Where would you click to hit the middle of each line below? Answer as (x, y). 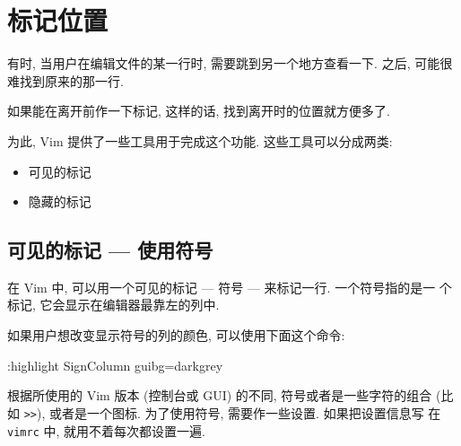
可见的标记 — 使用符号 (110, 250)
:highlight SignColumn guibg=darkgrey (115, 365)
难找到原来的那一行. (65, 80)
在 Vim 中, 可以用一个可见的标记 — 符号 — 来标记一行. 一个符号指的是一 (222, 287)
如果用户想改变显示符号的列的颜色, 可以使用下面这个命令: (176, 335)
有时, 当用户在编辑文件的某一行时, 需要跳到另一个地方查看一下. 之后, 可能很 (230, 63)
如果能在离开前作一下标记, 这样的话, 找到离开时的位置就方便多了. (199, 111)
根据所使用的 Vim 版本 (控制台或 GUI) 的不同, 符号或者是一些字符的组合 (220, 395)
